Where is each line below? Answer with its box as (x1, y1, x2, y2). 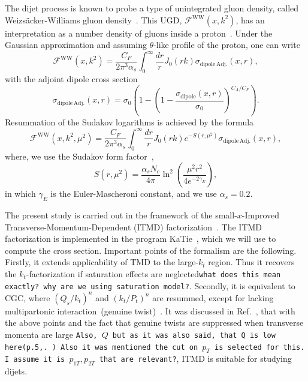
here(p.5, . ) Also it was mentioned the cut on (5, 343, 198, 352)
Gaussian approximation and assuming (5, 38, 147, 51)
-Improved (241, 209, 280, 221)
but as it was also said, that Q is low (112, 331, 276, 340)
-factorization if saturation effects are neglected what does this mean (26, 267, 281, 280)
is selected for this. (215, 343, 305, 352)
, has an (235, 13, 265, 26)
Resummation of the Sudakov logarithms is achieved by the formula (5, 115, 254, 128)
